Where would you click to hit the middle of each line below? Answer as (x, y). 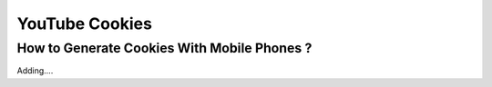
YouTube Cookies (84, 24)
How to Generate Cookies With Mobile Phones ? (164, 48)
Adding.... (35, 71)
